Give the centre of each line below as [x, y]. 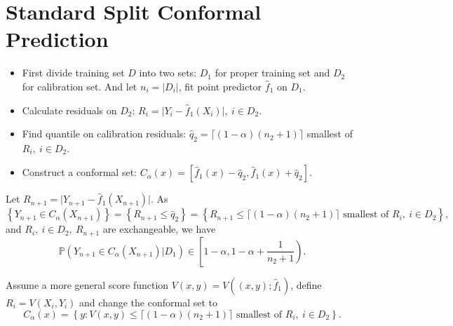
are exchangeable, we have [159, 229]
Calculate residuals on [69, 110]
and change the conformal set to [148, 302]
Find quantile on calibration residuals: [104, 134]
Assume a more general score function [87, 284]
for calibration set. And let [80, 86]
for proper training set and [272, 73]
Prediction [57, 39]
